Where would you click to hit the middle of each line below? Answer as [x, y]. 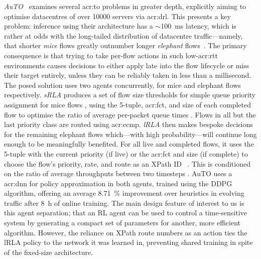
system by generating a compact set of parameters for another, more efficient [122, 223]
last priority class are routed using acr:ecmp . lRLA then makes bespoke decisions [128, 124]
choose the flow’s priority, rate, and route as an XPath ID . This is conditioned [127, 163]
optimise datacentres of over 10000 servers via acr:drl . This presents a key [117, 16]
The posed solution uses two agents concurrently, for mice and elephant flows [122, 85]
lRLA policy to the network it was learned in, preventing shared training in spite [128, 242]
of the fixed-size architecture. [49, 252]
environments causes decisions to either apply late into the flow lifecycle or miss [127, 65]
